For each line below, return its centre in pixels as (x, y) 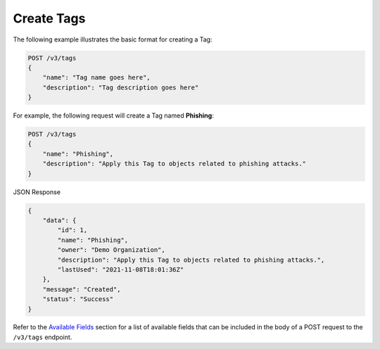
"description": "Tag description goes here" (121, 87)
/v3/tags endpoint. (43, 337)
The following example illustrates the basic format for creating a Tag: (113, 39)
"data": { (59, 220)
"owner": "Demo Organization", (111, 250)
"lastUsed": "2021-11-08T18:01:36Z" (121, 269)
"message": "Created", (82, 289)
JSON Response (37, 192)
